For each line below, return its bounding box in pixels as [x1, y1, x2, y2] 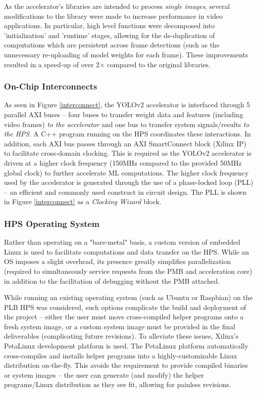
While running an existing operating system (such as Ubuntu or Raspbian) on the [4, 292, 253, 303]
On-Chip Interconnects [4, 80, 97, 92]
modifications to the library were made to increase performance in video [4, 10, 223, 21]
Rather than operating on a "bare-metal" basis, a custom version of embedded [4, 237, 241, 247]
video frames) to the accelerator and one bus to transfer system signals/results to [4, 119, 250, 129]
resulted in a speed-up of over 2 [4, 59, 100, 69]
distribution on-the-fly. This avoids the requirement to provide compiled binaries [4, 360, 248, 370]
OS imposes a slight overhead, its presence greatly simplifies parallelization [4, 256, 231, 266]
